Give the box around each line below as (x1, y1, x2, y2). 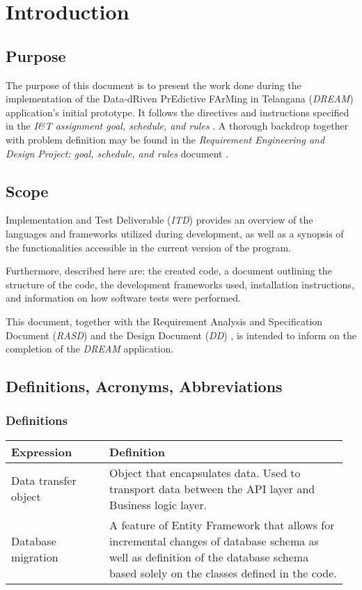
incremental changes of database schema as (109, 532, 319, 549)
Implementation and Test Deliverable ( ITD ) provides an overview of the (6, 212, 313, 227)
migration (11, 548, 58, 565)
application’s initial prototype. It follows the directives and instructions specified (6, 104, 349, 119)
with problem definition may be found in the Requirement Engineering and (6, 132, 325, 146)
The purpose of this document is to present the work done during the (6, 77, 301, 92)
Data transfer (11, 472, 77, 489)
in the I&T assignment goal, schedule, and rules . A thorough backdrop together (6, 118, 349, 133)
